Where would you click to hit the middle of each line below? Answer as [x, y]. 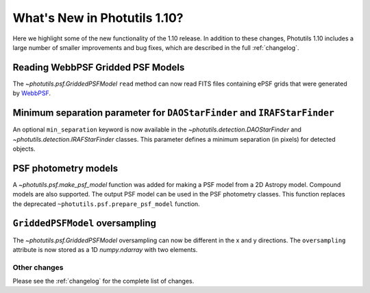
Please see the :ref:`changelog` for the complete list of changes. [103, 281]
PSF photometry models [65, 168]
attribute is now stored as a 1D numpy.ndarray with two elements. [105, 249]
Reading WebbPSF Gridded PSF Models [99, 67]
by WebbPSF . [32, 93]
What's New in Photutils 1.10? [98, 18]
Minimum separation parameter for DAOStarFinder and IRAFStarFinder [174, 113]
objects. [24, 149]
